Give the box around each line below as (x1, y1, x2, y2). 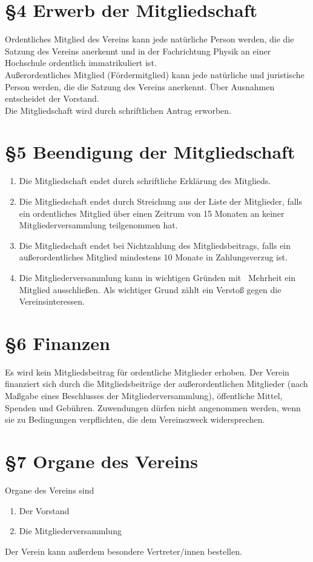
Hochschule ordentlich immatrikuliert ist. (5, 56, 157, 69)
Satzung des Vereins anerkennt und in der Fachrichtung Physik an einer (5, 44, 271, 57)
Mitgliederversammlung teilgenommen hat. (19, 219, 178, 231)
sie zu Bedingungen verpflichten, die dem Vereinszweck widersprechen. (5, 413, 265, 426)
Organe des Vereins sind (5, 483, 94, 496)
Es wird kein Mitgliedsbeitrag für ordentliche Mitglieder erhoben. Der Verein (5, 365, 289, 378)
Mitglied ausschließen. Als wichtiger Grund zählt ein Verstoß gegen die (19, 283, 282, 296)
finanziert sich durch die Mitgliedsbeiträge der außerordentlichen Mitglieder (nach (5, 377, 308, 390)
